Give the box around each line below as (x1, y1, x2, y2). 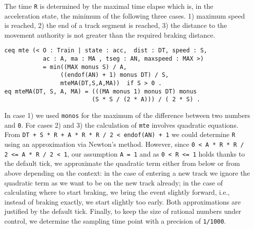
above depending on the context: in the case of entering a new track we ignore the (4, 167, 250, 178)
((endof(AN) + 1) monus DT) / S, (60, 71, 169, 79)
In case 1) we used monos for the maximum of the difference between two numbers (4, 110, 251, 120)
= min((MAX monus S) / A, (42, 63, 127, 70)
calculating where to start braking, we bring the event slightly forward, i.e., (4, 187, 230, 197)
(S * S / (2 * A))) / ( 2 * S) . (91, 96, 200, 103)
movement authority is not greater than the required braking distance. (4, 29, 215, 40)
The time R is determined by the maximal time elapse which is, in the (4, 1, 213, 11)
